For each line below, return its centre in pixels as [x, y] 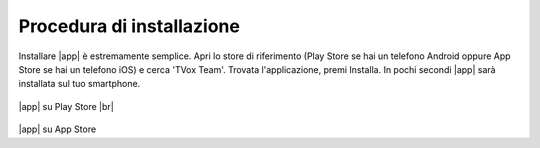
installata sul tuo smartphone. [79, 84]
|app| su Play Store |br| [66, 106]
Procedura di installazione [129, 26]
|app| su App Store [57, 129]
